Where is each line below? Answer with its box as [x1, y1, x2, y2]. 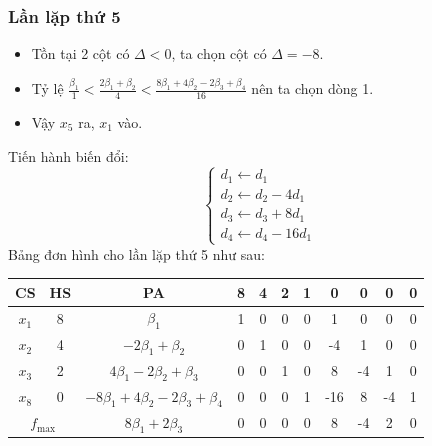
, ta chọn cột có [171, 43, 267, 64]
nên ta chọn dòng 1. [251, 78, 374, 99]
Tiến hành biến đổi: [8, 145, 129, 166]
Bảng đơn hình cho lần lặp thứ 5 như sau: [8, 243, 265, 264]
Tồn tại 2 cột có [31, 43, 130, 64]
